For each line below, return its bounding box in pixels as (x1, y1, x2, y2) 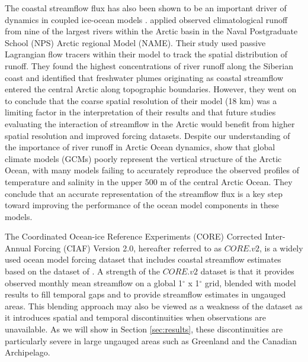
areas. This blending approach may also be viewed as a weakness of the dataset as (5, 299, 303, 312)
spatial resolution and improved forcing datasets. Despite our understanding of (5, 129, 290, 141)
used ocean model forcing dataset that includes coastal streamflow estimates (5, 253, 281, 266)
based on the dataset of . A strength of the (5, 265, 160, 277)
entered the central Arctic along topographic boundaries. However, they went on (5, 83, 297, 95)
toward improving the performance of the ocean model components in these (5, 199, 279, 211)
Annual (5, 241, 31, 254)
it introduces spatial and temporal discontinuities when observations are (5, 311, 266, 324)
